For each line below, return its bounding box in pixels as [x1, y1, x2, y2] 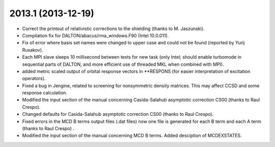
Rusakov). [22, 46, 43, 53]
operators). [22, 76, 46, 82]
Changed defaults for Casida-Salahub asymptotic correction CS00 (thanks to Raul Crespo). [22, 111, 214, 117]
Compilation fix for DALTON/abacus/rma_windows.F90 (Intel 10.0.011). [22, 32, 169, 38]
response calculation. [22, 90, 67, 96]
